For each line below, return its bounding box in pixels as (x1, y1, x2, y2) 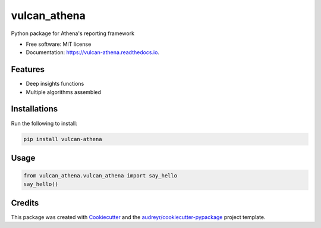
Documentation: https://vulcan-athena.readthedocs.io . (26, 49, 160, 56)
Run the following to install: (11, 120, 77, 127)
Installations (11, 104, 58, 114)
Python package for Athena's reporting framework (11, 30, 135, 37)
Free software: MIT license (26, 40, 92, 48)
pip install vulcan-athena (23, 136, 102, 142)
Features (11, 64, 45, 74)
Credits (11, 198, 39, 208)
